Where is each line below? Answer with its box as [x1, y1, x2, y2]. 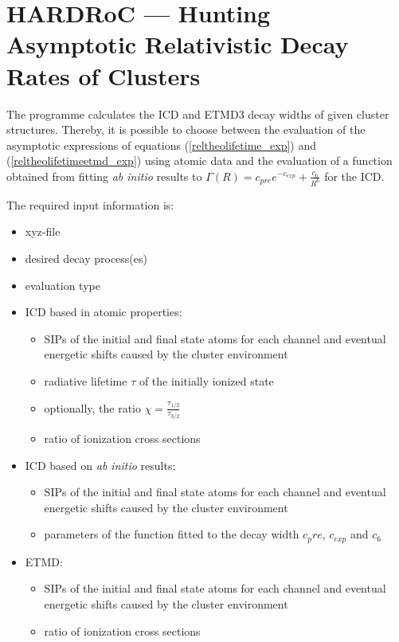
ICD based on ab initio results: [25, 456, 176, 473]
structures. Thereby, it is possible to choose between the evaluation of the [6, 121, 366, 138]
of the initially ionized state [139, 372, 274, 389]
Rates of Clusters [6, 59, 201, 92]
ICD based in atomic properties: [25, 303, 182, 320]
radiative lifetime [44, 372, 127, 389]
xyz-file [25, 223, 61, 240]
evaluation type [25, 276, 100, 293]
